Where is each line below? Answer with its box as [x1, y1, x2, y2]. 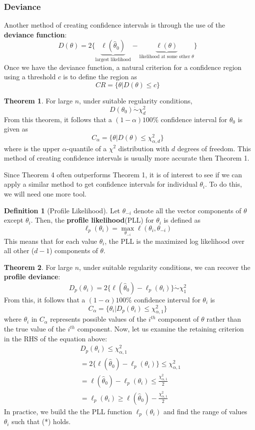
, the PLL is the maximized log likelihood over [104, 235, 245, 246]
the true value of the [4, 324, 66, 334]
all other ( [4, 245, 34, 256]
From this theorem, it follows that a [4, 114, 112, 124]
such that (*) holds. [11, 416, 71, 427]
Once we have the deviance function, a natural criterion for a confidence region [4, 62, 242, 72]
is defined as [164, 215, 201, 225]
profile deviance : [4, 271, 60, 282]
